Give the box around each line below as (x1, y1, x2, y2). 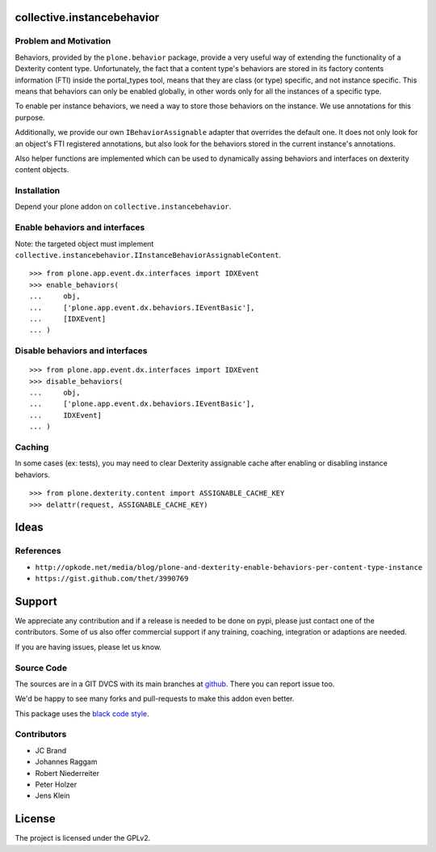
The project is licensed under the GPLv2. (15, 833, 151, 843)
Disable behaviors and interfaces (15, 345, 148, 356)
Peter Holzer (35, 779, 77, 789)
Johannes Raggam (35, 757, 98, 767)
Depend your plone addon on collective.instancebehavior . (15, 202, 232, 212)
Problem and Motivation (15, 36, 111, 47)
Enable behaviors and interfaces (15, 222, 145, 234)
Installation (15, 185, 61, 196)
